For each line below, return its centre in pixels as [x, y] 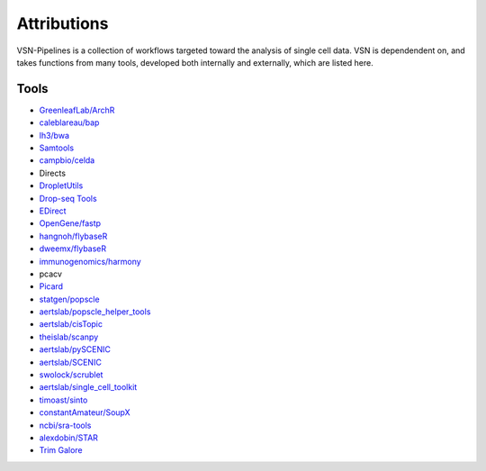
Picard [51, 286]
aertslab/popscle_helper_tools [95, 312]
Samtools [57, 148]
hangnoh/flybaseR [73, 236]
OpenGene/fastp [70, 223]
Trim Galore [61, 450]
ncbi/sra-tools [65, 425]
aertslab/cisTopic [71, 324]
